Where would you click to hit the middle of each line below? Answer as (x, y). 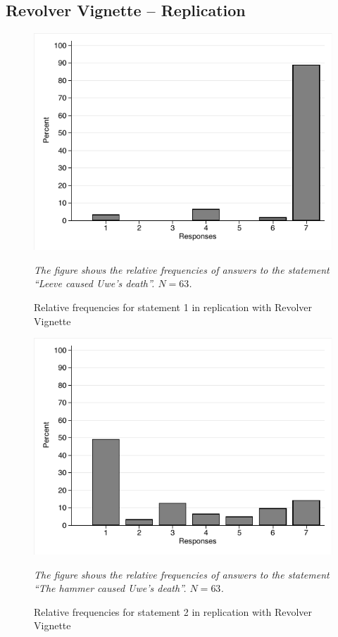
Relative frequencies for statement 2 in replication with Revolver (173, 611)
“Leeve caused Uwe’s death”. (94, 283)
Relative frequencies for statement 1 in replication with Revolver (173, 307)
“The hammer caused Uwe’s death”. (110, 588)
